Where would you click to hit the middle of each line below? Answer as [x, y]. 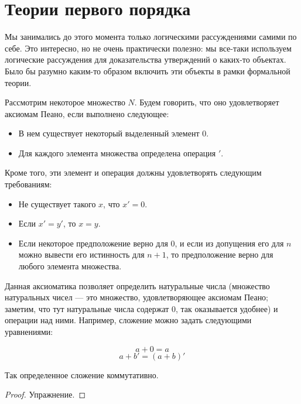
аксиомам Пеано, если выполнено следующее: [87, 113]
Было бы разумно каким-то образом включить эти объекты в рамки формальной [148, 71]
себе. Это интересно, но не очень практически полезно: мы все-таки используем [148, 48]
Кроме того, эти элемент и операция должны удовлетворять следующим [133, 172]
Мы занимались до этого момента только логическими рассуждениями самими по [151, 37]
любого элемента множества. [70, 266]
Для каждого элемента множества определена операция [117, 153]
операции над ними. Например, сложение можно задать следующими [128, 320]
